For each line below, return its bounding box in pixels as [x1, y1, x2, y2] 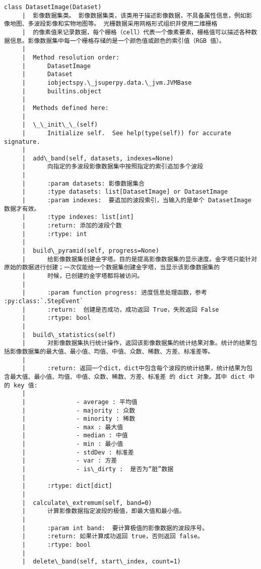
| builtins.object [22, 87, 102, 95]
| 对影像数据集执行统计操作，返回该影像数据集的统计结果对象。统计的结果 [22, 339, 251, 347]
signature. [4, 138, 40, 145]
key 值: [14, 381, 38, 389]
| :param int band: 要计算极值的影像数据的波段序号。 [22, 524, 209, 532]
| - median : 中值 [22, 432, 128, 439]
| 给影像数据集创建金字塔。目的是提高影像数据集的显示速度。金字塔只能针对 [22, 255, 257, 263]
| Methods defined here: [22, 104, 109, 111]
